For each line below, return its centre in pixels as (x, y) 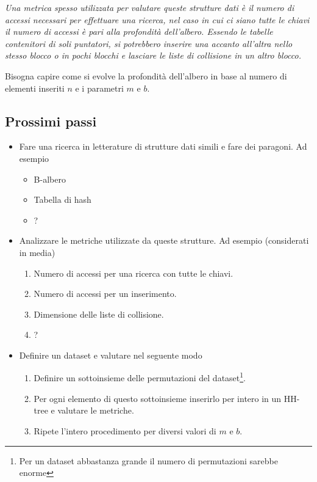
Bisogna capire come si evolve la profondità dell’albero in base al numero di (146, 75)
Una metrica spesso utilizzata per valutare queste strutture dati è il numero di (150, 7)
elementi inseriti (35, 88)
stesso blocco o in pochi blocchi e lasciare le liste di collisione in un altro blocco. (153, 55)
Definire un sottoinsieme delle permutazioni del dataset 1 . (140, 377)
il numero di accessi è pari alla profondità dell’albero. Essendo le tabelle (139, 31)
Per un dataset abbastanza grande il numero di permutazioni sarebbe (148, 460)
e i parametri (99, 88)
